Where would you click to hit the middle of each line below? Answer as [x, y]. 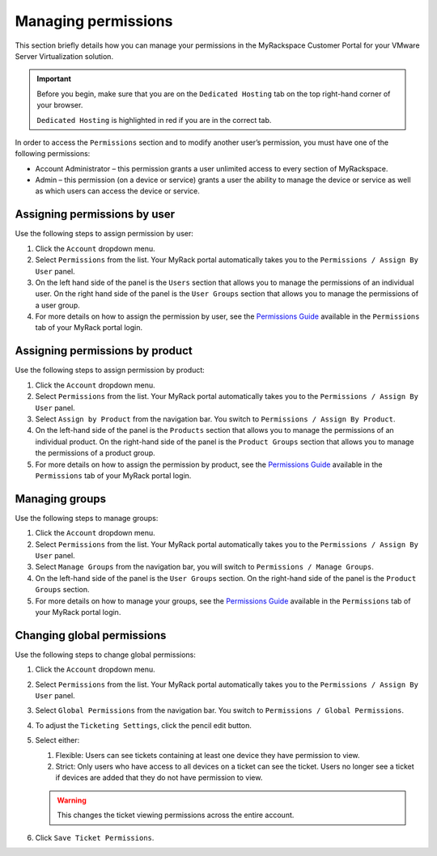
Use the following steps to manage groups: [87, 518]
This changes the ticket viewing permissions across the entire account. [176, 815]
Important [54, 79]
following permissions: [53, 154]
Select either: [57, 740]
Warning [72, 800]
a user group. [57, 305]
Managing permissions [94, 21]
